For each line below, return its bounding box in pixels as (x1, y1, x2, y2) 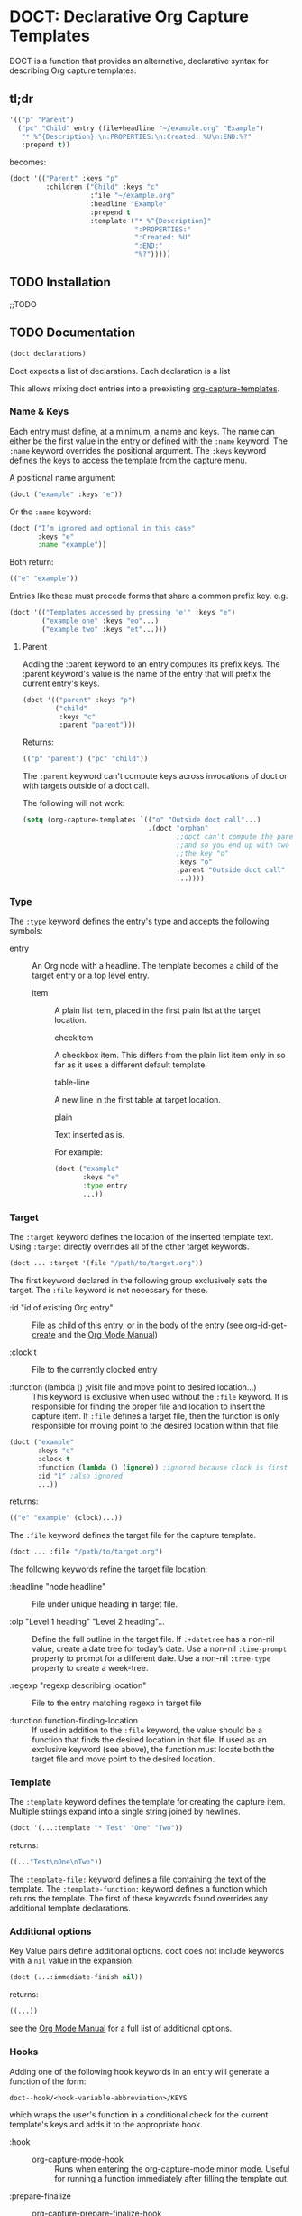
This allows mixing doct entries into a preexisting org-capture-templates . (9, 382, 280, 394)
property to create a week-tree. (32, 1663, 149, 1674)
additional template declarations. (9, 1902, 131, 1913)
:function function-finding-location (9, 1715, 138, 1726)
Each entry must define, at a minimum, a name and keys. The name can (9, 426, 275, 437)
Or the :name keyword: (9, 506, 92, 517)
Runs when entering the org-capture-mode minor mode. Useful (54, 2163, 290, 2174)
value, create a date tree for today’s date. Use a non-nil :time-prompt (32, 1643, 288, 1655)
